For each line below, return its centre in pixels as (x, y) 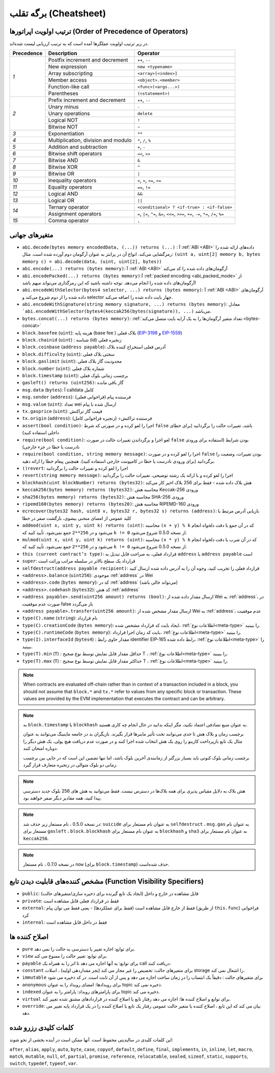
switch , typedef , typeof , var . (44, 1063)
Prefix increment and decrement (87, 100)
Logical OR (61, 200)
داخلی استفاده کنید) (41, 433)
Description (63, 54)
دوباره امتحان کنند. (40, 748)
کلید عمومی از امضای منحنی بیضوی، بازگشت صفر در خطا (77, 518)
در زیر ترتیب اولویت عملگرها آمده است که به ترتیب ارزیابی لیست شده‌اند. (79, 44)
